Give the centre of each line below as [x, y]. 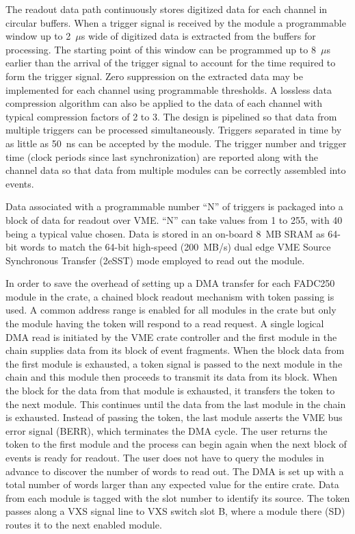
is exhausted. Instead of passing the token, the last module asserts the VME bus [174, 417]
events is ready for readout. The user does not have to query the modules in [165, 457]
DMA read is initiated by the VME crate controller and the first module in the [171, 336]
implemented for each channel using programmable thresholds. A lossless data [169, 89]
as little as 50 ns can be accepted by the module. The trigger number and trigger [176, 143]
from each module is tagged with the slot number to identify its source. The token [178, 497]
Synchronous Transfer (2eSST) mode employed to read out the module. [155, 260]
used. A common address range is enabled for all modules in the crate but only [171, 310]
